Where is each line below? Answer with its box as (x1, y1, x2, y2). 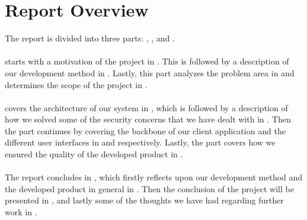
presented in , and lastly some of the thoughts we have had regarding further (5, 194, 284, 206)
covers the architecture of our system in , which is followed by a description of (5, 101, 288, 114)
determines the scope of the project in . (5, 78, 148, 90)
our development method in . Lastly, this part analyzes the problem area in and (5, 66, 295, 79)
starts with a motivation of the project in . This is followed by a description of (5, 55, 289, 67)
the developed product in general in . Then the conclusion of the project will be (5, 182, 294, 195)
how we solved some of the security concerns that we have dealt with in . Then (5, 113, 291, 125)
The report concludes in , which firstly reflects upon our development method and (5, 171, 303, 183)
